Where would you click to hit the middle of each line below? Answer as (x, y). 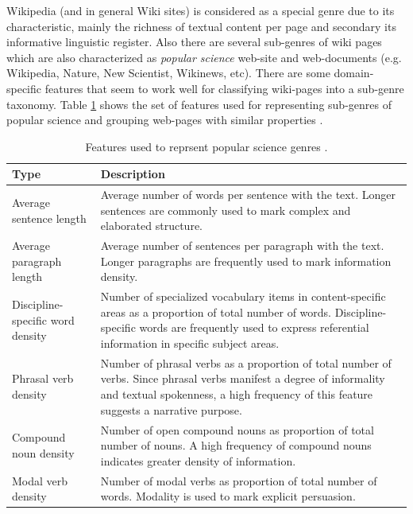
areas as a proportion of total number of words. (216, 312)
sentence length (49, 218)
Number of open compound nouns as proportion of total (237, 429)
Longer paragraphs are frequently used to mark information (246, 261)
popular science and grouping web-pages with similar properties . (165, 120)
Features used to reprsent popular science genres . (206, 146)
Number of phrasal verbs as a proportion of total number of (246, 362)
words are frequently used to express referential (254, 327)
